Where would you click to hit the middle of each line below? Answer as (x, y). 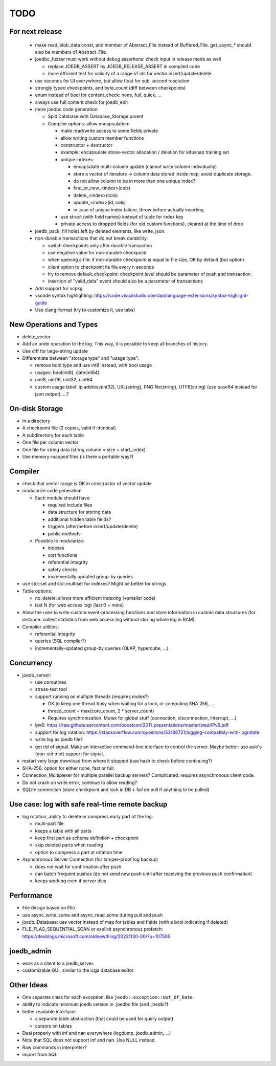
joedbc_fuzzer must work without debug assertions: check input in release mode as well (128, 59)
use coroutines (51, 682)
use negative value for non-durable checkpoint (97, 252)
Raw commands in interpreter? (54, 1047)
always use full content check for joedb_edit (82, 102)
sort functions (63, 555)
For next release (36, 31)
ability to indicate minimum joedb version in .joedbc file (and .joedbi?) (95, 1004)
